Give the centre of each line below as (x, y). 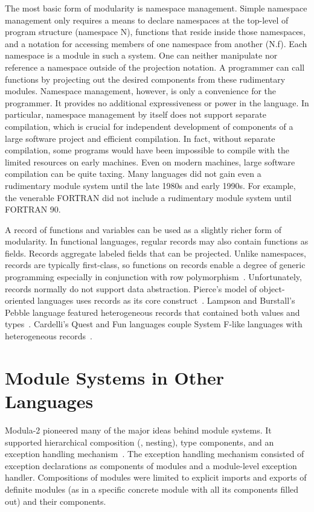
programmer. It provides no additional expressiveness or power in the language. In (157, 102)
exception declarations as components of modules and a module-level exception (151, 465)
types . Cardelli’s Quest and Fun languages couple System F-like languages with (154, 324)
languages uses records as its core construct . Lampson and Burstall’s (166, 300)
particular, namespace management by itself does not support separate (136, 114)
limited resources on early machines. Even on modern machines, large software (150, 162)
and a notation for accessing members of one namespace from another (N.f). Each (156, 43)
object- (272, 288)
